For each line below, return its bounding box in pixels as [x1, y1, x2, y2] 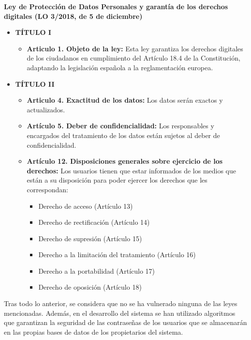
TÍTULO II [15, 78, 55, 89]
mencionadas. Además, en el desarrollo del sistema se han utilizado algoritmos [4, 308, 236, 318]
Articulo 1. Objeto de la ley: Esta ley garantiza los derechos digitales [27, 43, 243, 53]
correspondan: [27, 184, 68, 194]
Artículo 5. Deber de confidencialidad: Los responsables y [27, 121, 214, 131]
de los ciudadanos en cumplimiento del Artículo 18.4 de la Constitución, [27, 53, 240, 63]
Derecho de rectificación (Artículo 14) [38, 217, 150, 227]
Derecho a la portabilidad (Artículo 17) [38, 265, 155, 276]
